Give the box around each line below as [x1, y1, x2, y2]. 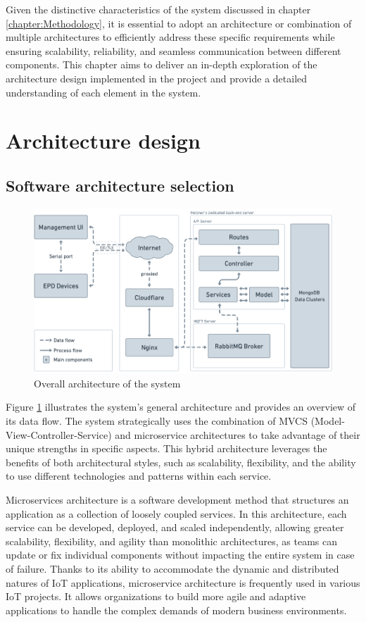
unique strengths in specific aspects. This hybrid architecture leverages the [6, 441, 327, 456]
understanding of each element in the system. [6, 85, 201, 99]
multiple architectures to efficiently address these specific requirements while [6, 30, 335, 44]
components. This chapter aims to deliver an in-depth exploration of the [6, 57, 317, 72]
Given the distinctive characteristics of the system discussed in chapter [6, 2, 311, 16]
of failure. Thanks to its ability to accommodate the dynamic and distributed [6, 561, 339, 576]
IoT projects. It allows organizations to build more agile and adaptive [6, 589, 306, 604]
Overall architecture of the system [34, 375, 181, 390]
